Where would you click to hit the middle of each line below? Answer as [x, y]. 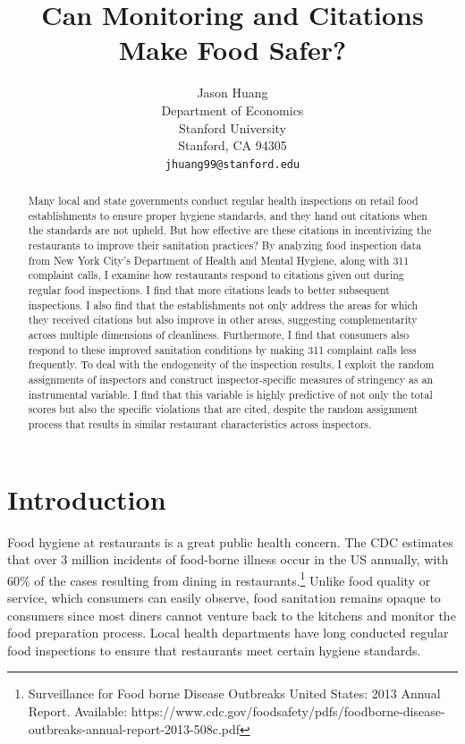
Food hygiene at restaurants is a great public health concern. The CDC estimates [230, 541]
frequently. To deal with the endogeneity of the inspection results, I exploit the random [231, 364]
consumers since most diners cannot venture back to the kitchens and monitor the [232, 615]
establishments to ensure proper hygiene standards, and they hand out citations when [228, 215]
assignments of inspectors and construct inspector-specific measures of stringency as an [231, 380]
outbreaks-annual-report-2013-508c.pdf [134, 728]
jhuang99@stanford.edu [232, 164]
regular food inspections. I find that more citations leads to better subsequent [209, 290]
